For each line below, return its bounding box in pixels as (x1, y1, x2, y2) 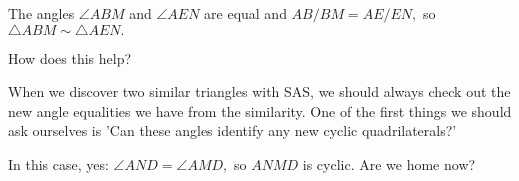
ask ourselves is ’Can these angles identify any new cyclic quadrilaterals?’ (8, 120, 457, 141)
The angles (8, 3, 75, 23)
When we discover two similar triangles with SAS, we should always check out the (8, 81, 511, 102)
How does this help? (8, 47, 132, 68)
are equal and (204, 3, 287, 23)
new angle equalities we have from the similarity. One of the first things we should (8, 100, 512, 121)
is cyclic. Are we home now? (302, 153, 476, 174)
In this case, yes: (8, 153, 109, 174)
